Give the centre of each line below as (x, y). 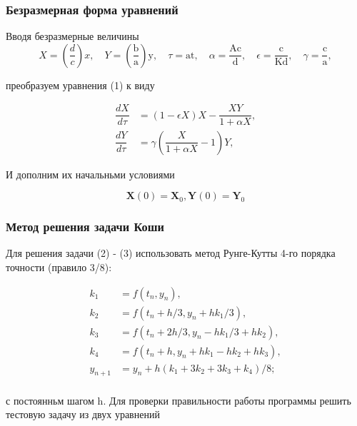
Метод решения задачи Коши (85, 227)
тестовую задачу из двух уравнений (83, 414)
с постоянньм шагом (50, 400)
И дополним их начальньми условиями (90, 174)
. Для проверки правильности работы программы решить (227, 400)
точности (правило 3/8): (59, 267)
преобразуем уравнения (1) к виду (80, 85)
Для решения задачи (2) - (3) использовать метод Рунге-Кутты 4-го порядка (171, 253)
